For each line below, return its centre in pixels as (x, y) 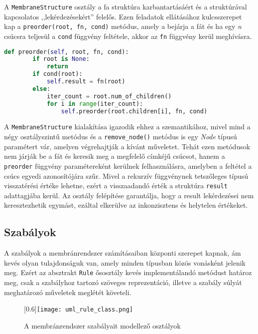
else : (42, 89)
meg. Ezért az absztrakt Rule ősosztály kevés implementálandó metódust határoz (128, 272)
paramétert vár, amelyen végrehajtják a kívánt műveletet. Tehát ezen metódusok (127, 146)
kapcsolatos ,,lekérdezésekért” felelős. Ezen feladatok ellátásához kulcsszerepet (123, 16)
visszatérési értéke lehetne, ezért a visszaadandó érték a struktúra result (116, 185)
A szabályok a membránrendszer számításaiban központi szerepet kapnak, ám (123, 253)
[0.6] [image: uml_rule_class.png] (78, 309)
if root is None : (61, 59)
